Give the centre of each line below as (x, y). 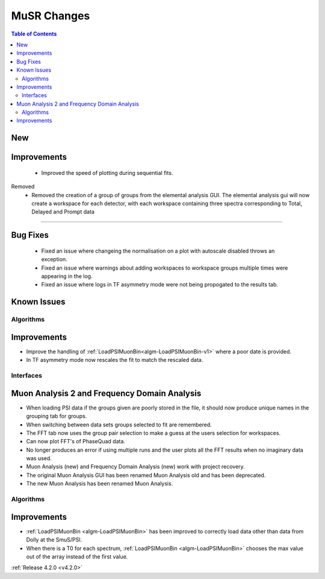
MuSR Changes (51, 16)
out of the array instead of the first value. (77, 556)
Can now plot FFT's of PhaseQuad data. (76, 441)
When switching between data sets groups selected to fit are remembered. (119, 425)
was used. (39, 458)
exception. (54, 259)
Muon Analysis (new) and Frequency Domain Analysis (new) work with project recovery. (135, 467)
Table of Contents (34, 34)
